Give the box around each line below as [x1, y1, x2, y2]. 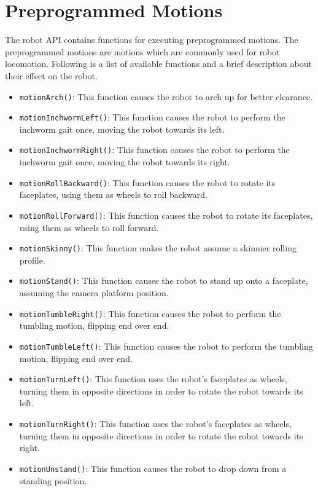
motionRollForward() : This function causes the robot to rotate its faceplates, [19, 208, 313, 221]
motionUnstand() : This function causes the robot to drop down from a [19, 462, 287, 474]
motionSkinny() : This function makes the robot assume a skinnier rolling [19, 242, 297, 254]
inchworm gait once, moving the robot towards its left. [19, 122, 225, 135]
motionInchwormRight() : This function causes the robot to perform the [19, 143, 290, 156]
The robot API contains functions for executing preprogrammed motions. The [5, 33, 298, 46]
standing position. [19, 474, 87, 487]
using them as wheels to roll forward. [19, 221, 159, 234]
